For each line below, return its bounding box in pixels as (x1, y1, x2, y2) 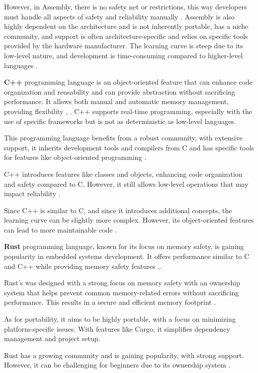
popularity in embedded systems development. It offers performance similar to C (4, 251, 250, 261)
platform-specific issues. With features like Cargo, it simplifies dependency (4, 323, 230, 334)
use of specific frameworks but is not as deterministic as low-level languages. (4, 116, 236, 126)
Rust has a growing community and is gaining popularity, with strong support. (4, 350, 244, 360)
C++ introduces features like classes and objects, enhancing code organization (4, 168, 243, 179)
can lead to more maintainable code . (4, 224, 117, 235)
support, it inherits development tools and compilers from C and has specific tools (4, 142, 255, 152)
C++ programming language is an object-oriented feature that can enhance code (4, 77, 253, 87)
